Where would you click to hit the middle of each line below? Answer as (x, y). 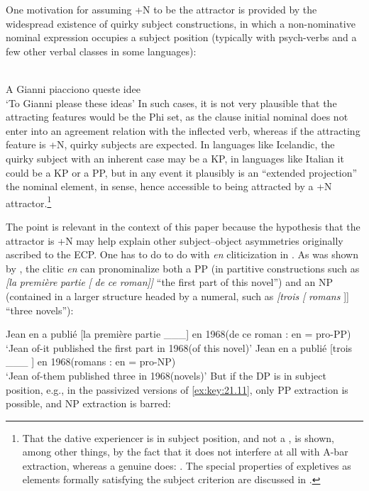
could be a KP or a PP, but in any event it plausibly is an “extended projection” (182, 172)
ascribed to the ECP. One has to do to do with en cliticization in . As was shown (182, 254)
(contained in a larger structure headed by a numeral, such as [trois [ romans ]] (177, 296)
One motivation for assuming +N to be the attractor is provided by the (161, 9)
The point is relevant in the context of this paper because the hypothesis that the (183, 226)
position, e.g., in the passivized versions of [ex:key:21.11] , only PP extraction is (177, 389)
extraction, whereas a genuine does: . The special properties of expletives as (187, 465)
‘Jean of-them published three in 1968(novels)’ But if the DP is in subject (166, 375)
